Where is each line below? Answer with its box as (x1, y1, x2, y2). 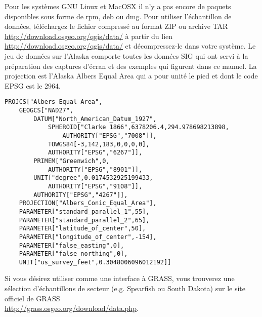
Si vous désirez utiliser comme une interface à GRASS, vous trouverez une (5, 273, 235, 284)
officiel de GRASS (5, 293, 60, 303)
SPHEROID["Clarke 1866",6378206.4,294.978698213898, (48, 124, 229, 131)
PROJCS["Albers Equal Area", (5, 98, 103, 106)
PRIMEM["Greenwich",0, (33, 157, 110, 165)
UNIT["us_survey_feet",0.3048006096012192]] (19, 258, 171, 266)
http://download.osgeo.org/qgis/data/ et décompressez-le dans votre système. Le (5, 41, 256, 51)
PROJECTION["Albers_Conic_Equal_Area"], (19, 200, 157, 207)
